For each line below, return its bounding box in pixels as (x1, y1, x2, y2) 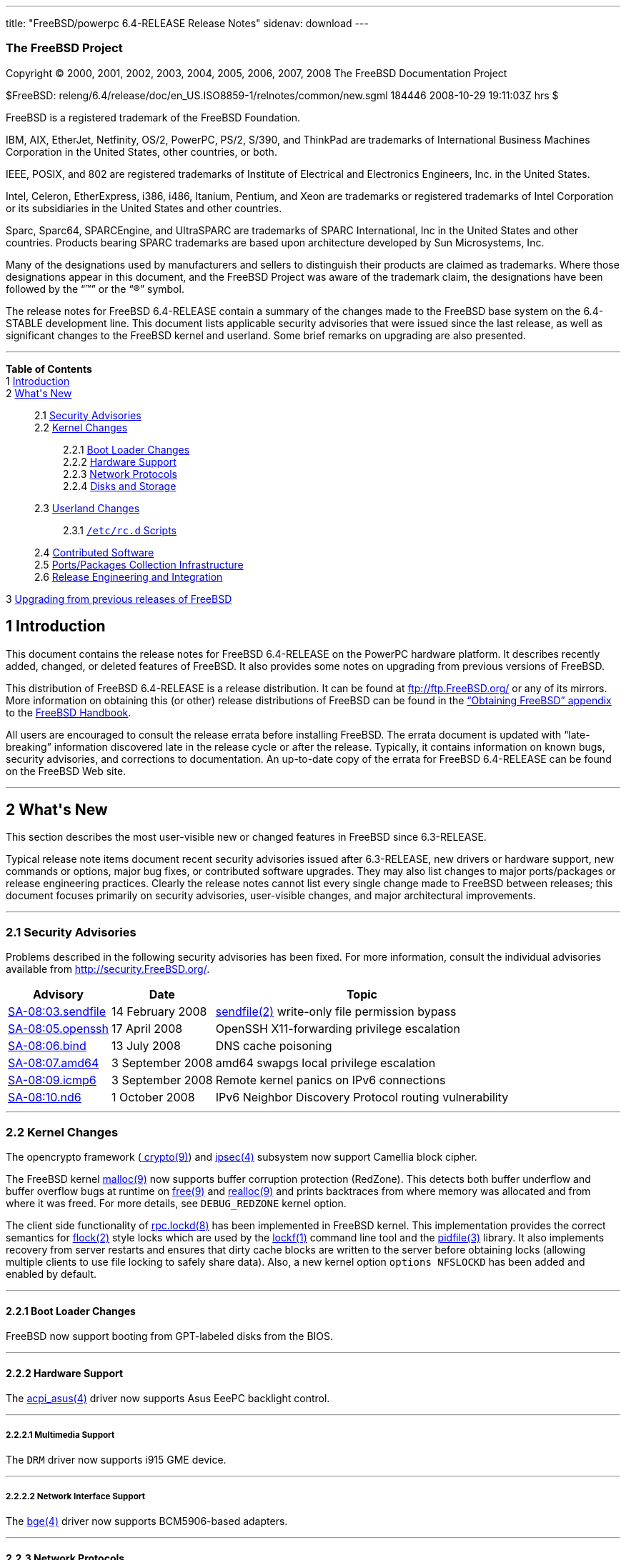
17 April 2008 (111, 1021, 183, 1036)
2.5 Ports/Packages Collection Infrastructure (34, 558, 244, 571)
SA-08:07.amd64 (8, 1056, 99, 1071)
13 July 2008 (111, 1039, 181, 1054)
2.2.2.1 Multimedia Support (6, 1429, 115, 1440)
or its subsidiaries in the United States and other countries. (6, 201, 282, 214)
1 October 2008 (111, 1090, 195, 1105)
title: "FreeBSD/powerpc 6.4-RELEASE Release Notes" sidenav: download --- (6, 17, 369, 29)
